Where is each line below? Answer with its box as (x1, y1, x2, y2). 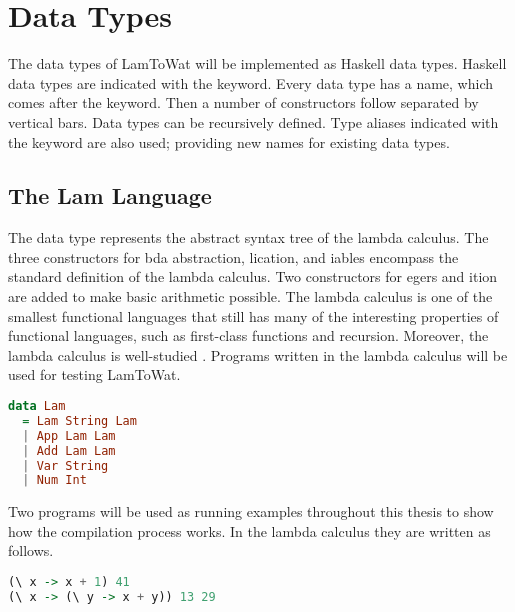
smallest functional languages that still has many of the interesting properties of (8, 305, 499, 326)
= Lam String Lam (22, 413, 137, 428)
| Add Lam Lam (22, 443, 116, 458)
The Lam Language (8, 180, 212, 211)
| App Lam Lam (22, 428, 116, 443)
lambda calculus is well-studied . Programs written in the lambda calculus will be (8, 344, 508, 365)
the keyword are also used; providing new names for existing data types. (8, 131, 450, 152)
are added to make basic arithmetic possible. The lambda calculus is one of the (8, 286, 493, 307)
